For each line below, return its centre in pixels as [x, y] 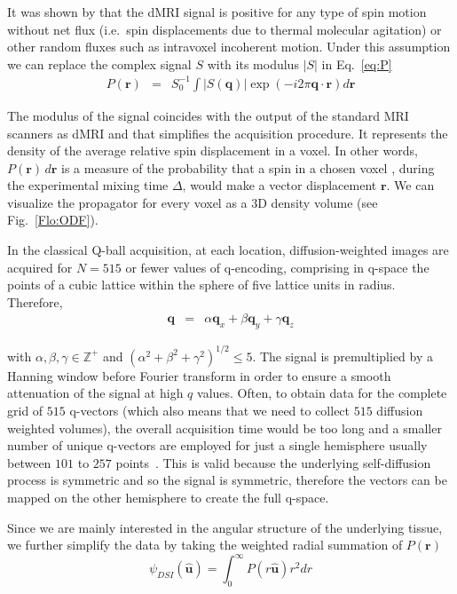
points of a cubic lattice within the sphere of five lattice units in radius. [201, 285]
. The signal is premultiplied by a [343, 356]
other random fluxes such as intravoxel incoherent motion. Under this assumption [229, 47]
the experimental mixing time [88, 185]
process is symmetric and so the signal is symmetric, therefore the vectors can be [227, 480]
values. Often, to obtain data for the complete [322, 393]
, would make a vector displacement [280, 185]
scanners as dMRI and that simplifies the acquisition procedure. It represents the [228, 133]
